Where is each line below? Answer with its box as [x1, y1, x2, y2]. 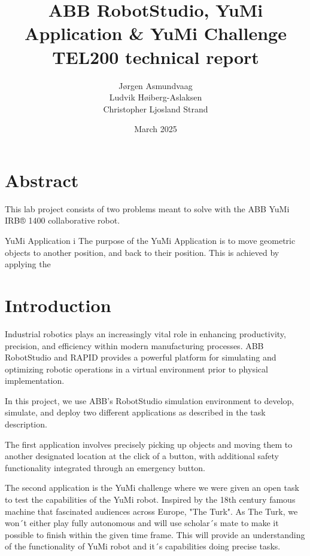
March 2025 [134, 123, 177, 135]
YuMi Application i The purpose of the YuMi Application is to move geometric [5, 234, 296, 246]
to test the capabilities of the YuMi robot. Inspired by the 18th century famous [5, 493, 296, 506]
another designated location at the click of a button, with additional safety [5, 450, 279, 462]
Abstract [5, 167, 79, 192]
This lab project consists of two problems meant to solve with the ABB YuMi [5, 202, 290, 215]
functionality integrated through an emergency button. [5, 461, 206, 473]
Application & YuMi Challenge [25, 21, 287, 45]
